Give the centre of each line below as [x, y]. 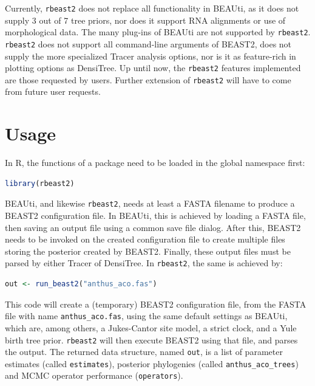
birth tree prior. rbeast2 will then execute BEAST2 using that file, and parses [151, 339]
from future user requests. [53, 91]
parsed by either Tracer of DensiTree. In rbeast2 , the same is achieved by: [144, 263]
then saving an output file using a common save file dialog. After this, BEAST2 [153, 227]
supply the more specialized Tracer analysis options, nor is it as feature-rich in [151, 56]
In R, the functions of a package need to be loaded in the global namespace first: [155, 163]
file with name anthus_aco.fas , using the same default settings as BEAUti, [146, 316]
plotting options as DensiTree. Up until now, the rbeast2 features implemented [153, 68]
